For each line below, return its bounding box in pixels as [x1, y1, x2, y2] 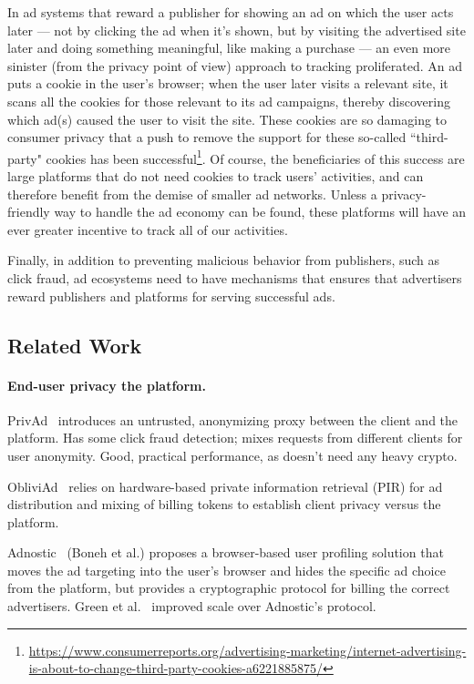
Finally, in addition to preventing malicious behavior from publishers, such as [7, 250, 440, 270]
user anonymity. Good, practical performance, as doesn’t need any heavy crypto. [7, 445, 458, 465]
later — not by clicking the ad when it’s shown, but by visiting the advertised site [7, 20, 466, 39]
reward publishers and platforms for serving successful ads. [7, 286, 335, 305]
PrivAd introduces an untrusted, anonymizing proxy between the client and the [7, 410, 459, 429]
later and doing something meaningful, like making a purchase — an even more [7, 38, 450, 57]
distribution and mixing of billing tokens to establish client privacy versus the [7, 495, 441, 514]
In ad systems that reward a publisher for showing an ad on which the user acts [7, 3, 454, 21]
